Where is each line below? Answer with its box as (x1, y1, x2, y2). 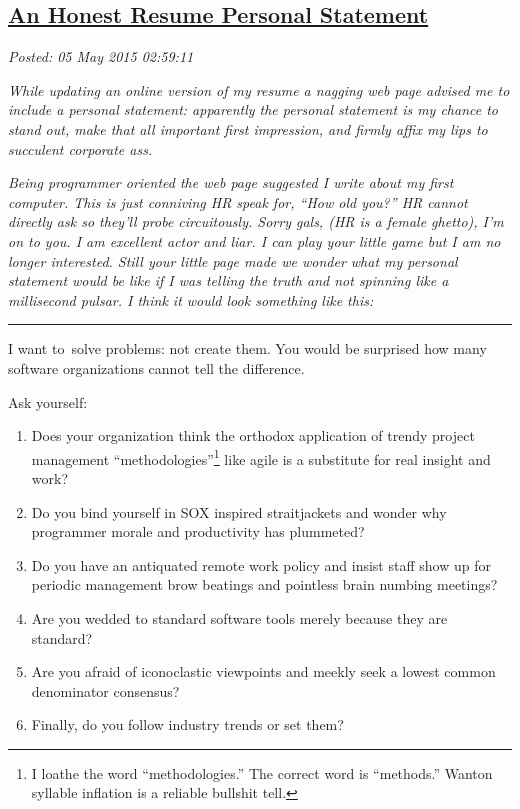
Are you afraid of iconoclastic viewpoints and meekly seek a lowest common (31, 661, 496, 682)
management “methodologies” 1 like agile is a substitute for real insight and (31, 445, 491, 469)
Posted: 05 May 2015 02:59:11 (8, 46, 194, 67)
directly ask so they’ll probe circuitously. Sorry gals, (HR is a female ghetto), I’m (8, 211, 504, 232)
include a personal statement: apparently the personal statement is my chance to (8, 99, 499, 120)
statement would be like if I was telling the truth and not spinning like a (8, 270, 449, 291)
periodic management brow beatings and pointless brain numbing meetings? (31, 574, 498, 595)
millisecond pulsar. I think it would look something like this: (8, 289, 374, 310)
